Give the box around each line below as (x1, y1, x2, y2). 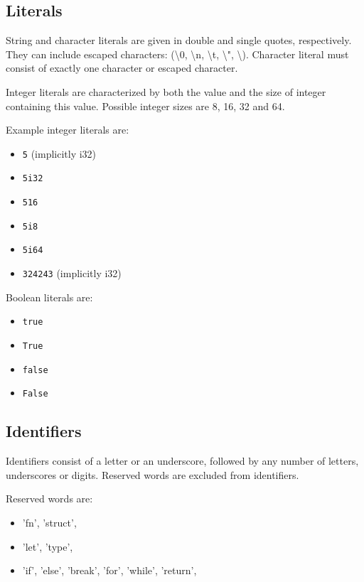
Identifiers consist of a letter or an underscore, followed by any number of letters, (6, 453, 359, 468)
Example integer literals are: (6, 122, 129, 137)
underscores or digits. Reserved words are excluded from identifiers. (6, 467, 299, 482)
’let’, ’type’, (22, 539, 73, 554)
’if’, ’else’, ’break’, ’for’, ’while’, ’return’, (22, 563, 197, 578)
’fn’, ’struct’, (22, 514, 77, 529)
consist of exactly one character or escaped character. (6, 60, 238, 75)
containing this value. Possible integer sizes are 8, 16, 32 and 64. (6, 98, 285, 113)
